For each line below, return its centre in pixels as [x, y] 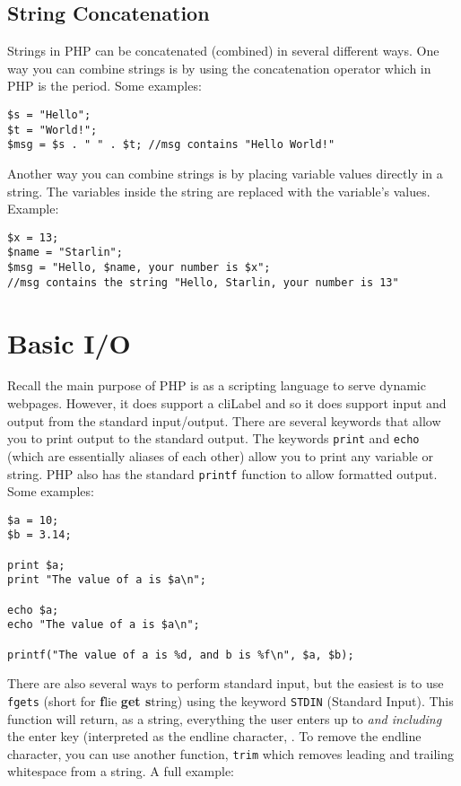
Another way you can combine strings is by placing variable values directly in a [225, 173]
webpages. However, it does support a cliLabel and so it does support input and [227, 403]
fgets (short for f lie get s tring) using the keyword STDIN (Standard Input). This [230, 700]
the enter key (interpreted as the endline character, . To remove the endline [214, 736]
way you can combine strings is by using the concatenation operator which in [219, 68]
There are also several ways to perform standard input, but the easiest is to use [226, 683]
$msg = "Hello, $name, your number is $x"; [139, 268]
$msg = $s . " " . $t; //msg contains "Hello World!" [171, 145]
